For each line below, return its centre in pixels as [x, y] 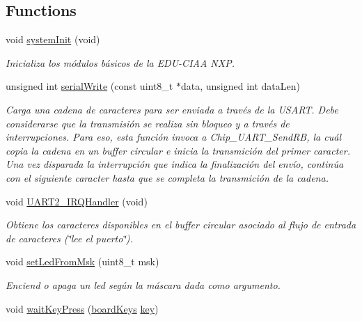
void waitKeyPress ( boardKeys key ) [82, 308]
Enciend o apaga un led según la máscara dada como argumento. [143, 284]
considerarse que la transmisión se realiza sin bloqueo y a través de [148, 123]
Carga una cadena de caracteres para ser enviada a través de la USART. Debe [172, 109]
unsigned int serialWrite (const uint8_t [89, 86]
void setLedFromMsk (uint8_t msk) [82, 261]
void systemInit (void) [53, 39]
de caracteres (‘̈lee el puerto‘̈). [69, 238]
